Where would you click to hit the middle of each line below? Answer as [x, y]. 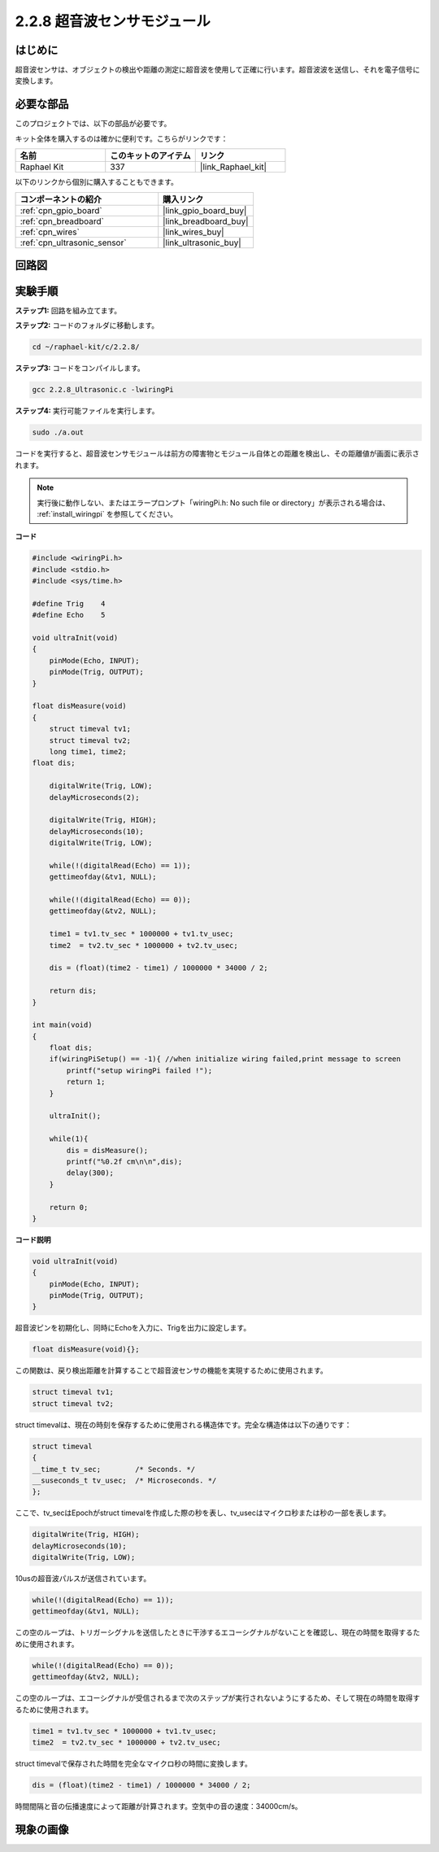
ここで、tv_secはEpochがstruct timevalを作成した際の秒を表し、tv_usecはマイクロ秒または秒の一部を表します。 [203, 1513]
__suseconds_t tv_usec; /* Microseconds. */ [124, 1480]
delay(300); [90, 1173]
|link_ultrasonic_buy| [202, 242]
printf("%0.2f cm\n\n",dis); [124, 1162]
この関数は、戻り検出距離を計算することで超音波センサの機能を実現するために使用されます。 [172, 1370]
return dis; [73, 991]
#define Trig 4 [69, 603]
